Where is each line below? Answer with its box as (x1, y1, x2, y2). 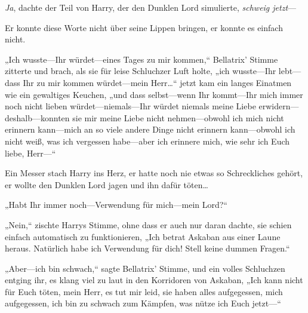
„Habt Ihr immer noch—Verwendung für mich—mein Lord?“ (5, 198, 227, 211)
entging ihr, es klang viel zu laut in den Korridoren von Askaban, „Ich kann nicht (5, 274, 303, 286)
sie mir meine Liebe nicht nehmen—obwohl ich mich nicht (72, 111, 284, 124)
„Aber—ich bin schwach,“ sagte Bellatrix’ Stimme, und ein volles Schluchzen (5, 262, 285, 274)
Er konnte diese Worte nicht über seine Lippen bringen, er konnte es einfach (5, 21, 283, 33)
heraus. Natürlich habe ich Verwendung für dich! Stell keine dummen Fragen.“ (5, 242, 290, 254)
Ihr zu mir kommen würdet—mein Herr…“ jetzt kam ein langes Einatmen (23, 76, 292, 88)
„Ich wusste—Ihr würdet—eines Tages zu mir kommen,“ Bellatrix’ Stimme (5, 53, 278, 65)
